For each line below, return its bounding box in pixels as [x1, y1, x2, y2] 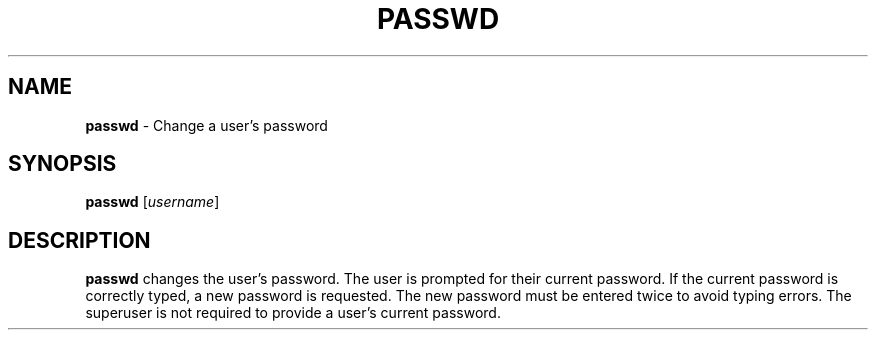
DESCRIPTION [8, 227, 151, 253]
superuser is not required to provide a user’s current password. [85, 304, 501, 322]
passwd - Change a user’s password [85, 116, 328, 134]
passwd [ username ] [85, 193, 220, 211]
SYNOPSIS [8, 151, 117, 177]
